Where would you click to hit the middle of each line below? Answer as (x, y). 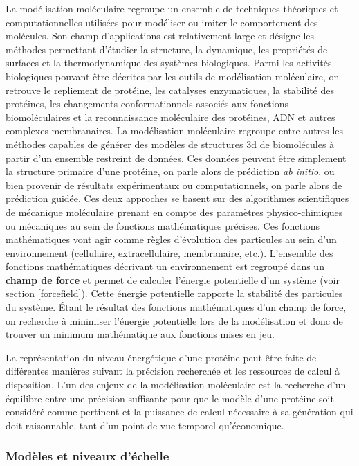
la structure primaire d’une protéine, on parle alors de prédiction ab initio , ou (170, 171)
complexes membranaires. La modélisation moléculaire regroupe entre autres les (175, 131)
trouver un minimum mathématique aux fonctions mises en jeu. (140, 334)
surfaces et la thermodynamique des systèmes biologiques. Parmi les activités (169, 63)
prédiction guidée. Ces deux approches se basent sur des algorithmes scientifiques (177, 198)
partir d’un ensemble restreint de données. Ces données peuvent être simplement (176, 158)
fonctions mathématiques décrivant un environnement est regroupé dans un (165, 266)
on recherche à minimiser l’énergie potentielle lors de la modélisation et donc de (174, 320)
